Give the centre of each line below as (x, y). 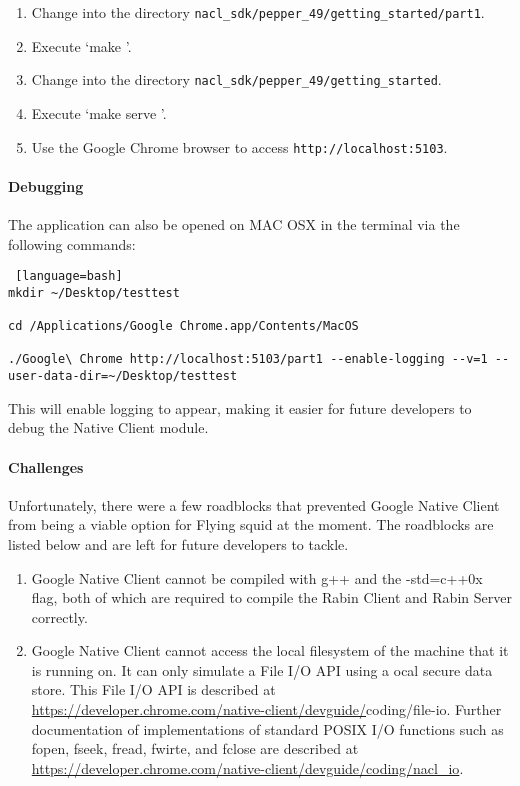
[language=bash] (69, 276)
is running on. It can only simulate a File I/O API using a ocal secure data (262, 669)
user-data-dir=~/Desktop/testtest (123, 376)
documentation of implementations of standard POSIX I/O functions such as (267, 728)
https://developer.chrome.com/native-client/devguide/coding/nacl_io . (247, 767)
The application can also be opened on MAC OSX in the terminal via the (234, 223)
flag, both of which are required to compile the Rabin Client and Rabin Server (271, 597)
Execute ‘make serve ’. (99, 112)
